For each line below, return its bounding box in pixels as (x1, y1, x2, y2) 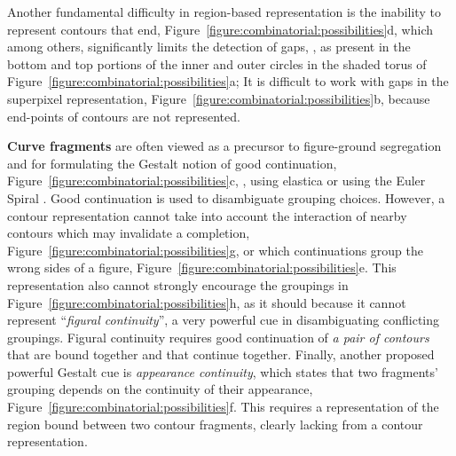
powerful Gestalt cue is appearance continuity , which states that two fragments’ (7, 362, 438, 381)
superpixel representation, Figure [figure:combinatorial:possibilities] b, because (7, 89, 430, 107)
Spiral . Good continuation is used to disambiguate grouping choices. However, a (7, 188, 445, 207)
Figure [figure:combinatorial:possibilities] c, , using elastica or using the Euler (7, 171, 426, 190)
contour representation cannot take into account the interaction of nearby (7, 206, 407, 224)
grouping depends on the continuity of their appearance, (7, 380, 313, 398)
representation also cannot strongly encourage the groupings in (7, 275, 349, 294)
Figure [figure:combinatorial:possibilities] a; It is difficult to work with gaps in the (7, 72, 449, 90)
